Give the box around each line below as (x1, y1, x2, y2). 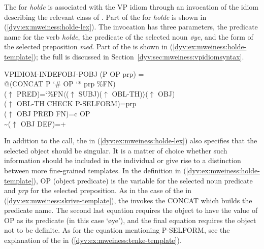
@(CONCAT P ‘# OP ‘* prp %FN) (4, 78, 116, 89)
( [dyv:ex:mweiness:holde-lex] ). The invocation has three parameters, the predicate (4, 21, 258, 32)
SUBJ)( (78, 88, 103, 99)
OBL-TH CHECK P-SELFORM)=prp (16, 98, 137, 109)
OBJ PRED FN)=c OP (16, 108, 90, 118)
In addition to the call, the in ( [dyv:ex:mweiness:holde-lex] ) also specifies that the (4, 135, 257, 146)
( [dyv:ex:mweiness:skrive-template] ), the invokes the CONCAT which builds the (4, 195, 252, 205)
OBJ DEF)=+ (20, 118, 66, 129)
